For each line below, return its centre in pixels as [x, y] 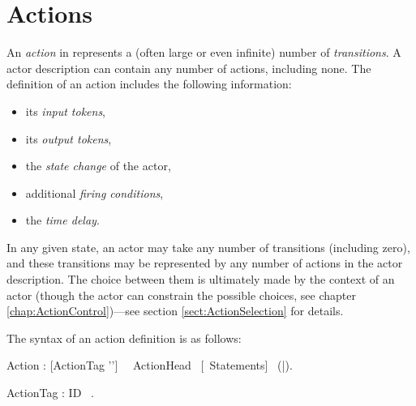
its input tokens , [66, 111]
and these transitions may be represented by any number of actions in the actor [205, 263]
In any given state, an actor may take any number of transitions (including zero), [208, 247]
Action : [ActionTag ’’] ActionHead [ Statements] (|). [150, 365]
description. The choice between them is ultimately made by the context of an [201, 279]
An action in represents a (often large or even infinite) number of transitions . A [204, 52]
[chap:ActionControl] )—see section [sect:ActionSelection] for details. [175, 311]
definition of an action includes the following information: [149, 84]
